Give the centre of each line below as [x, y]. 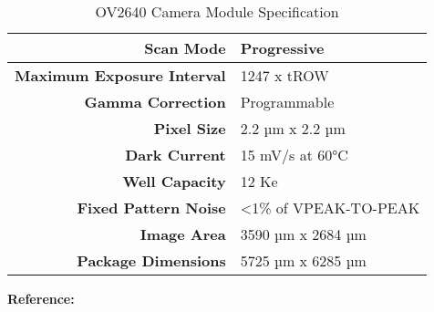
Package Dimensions [151, 260]
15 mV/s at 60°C [294, 155]
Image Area [183, 234]
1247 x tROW [284, 75]
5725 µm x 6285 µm [303, 260]
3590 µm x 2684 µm [303, 234]
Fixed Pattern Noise [151, 208]
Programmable [287, 102]
